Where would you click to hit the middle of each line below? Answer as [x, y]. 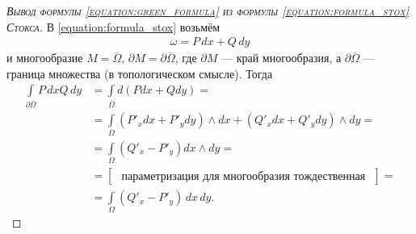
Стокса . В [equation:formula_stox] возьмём [113, 26]
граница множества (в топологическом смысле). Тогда [140, 73]
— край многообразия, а [282, 58]
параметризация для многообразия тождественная [244, 176]
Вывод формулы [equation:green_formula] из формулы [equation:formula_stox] [208, 10]
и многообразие [45, 58]
